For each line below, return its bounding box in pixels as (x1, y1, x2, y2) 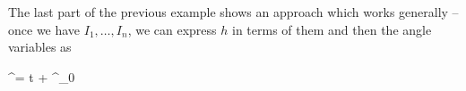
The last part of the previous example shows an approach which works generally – (8, 3, 459, 21)
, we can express (127, 20, 217, 38)
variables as (8, 37, 72, 56)
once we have (8, 20, 81, 38)
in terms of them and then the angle (231, 20, 432, 38)
